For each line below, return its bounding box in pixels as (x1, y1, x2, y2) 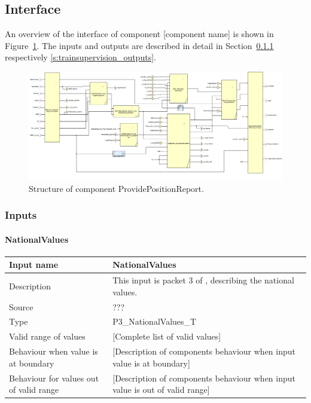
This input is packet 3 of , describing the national (112, 274, 294, 286)
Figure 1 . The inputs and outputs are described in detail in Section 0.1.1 (5, 39, 274, 51)
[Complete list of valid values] (112, 330, 221, 343)
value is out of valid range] (112, 383, 210, 396)
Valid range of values (9, 330, 86, 343)
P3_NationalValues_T (112, 315, 197, 328)
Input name (9, 258, 59, 271)
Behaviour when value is (9, 345, 98, 358)
